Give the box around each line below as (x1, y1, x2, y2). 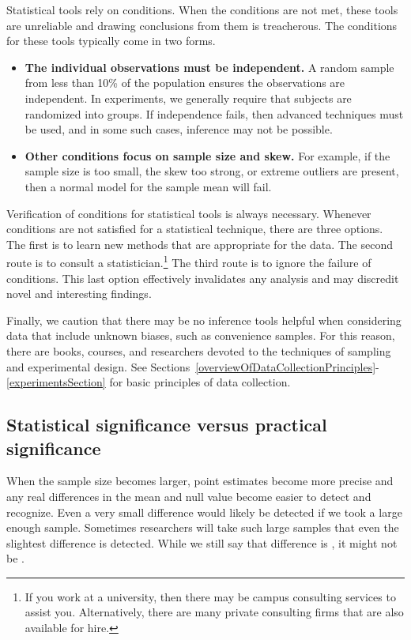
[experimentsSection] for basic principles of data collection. (6, 374, 291, 390)
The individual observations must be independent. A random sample (25, 58, 394, 75)
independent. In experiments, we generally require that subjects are (25, 89, 352, 106)
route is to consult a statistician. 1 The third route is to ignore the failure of (6, 252, 371, 270)
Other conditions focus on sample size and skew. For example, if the (25, 147, 390, 164)
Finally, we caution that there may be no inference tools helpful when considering (6, 311, 402, 328)
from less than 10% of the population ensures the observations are (25, 74, 345, 91)
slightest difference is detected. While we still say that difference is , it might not (6, 534, 398, 551)
